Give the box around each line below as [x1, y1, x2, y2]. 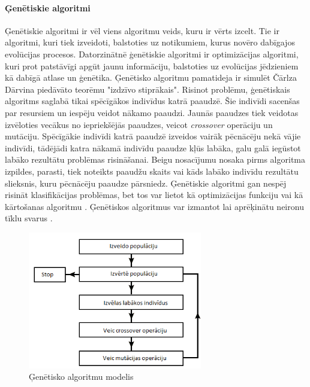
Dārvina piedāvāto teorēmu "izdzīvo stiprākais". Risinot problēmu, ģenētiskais [5, 83, 290, 95]
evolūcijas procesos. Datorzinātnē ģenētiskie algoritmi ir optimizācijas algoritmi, [5, 47, 299, 60]
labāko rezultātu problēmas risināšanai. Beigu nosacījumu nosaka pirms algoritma [5, 153, 305, 166]
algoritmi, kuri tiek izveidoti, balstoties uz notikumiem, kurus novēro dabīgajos [5, 36, 295, 48]
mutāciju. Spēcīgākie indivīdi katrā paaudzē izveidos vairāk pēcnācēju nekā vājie [5, 130, 301, 142]
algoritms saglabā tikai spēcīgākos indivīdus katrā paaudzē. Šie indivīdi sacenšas [5, 95, 300, 107]
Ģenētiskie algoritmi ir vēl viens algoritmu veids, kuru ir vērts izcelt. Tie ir [5, 24, 279, 36]
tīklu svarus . [5, 212, 53, 224]
